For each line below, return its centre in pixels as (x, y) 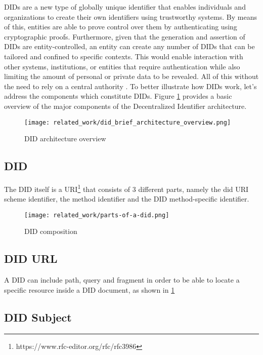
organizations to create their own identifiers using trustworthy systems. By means (130, 16)
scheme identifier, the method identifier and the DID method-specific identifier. (127, 199)
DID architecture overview (65, 139)
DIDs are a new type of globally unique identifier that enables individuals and (125, 7)
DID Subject (38, 317)
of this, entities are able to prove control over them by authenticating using (121, 27)
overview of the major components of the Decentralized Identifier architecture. (125, 106)
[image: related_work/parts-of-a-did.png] (97, 215)
